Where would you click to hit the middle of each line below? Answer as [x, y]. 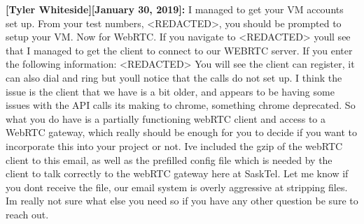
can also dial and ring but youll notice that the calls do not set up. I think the [174, 77]
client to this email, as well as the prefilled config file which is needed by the [169, 159]
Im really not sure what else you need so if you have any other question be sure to [182, 201]
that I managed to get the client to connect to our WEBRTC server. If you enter [179, 50]
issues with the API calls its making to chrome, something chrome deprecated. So [181, 105]
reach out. [27, 214]
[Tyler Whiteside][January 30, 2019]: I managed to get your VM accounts [175, 9]
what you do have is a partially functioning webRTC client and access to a [166, 118]
